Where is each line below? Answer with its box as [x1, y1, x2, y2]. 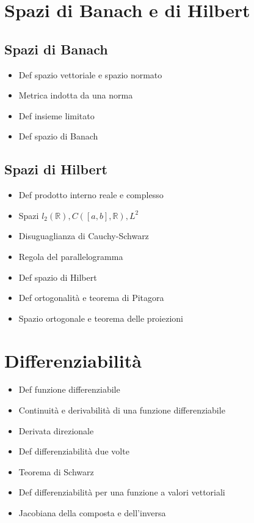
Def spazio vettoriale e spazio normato [18, 68, 162, 81]
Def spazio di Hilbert [18, 270, 97, 283]
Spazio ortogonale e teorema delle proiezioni [18, 311, 184, 324]
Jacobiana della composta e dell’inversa [18, 506, 166, 519]
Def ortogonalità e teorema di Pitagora [18, 291, 164, 304]
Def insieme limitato [18, 109, 95, 122]
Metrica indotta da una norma [18, 89, 133, 102]
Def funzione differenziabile [18, 383, 120, 396]
